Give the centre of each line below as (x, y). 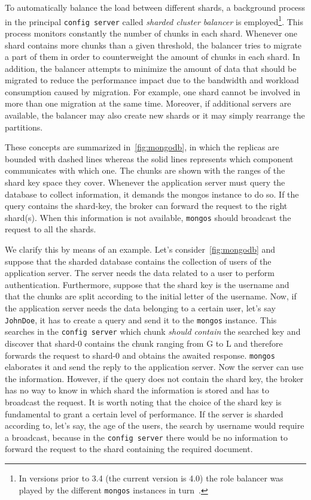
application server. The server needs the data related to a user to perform (140, 273)
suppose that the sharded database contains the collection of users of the (138, 261)
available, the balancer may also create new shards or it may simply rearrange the (155, 115)
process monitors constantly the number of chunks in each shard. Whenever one (151, 33)
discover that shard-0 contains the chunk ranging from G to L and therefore (144, 343)
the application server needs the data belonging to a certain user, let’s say (140, 308)
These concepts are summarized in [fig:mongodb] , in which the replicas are (142, 147)
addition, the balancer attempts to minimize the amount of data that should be (151, 68)
